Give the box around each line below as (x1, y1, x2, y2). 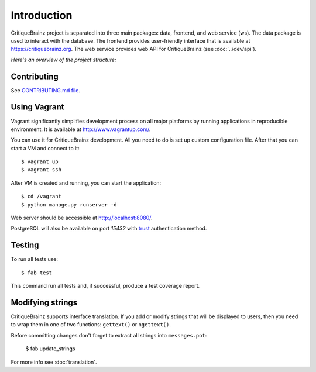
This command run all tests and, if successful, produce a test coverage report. (11, 283, 200, 290)
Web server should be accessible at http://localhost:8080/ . (11, 214, 153, 222)
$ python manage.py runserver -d (21, 201, 117, 208)
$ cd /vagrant (21, 193, 61, 200)
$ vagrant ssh (21, 167, 61, 173)
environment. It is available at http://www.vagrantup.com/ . (11, 126, 151, 133)
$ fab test (21, 269, 53, 276)
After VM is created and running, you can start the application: (11, 179, 162, 187)
